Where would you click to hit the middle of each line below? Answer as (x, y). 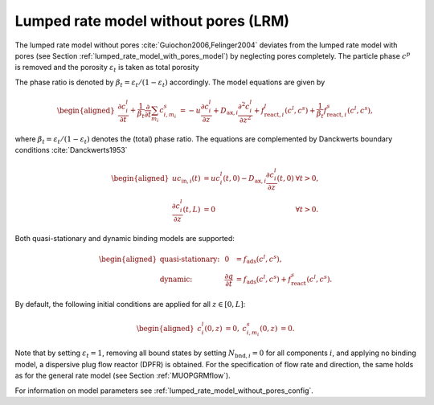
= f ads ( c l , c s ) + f (264, 280)
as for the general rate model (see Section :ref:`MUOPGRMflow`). (123, 376)
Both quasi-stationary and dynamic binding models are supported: (125, 238)
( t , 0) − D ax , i (245, 179)
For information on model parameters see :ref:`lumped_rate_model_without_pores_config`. (164, 391)
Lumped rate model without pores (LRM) (152, 21)
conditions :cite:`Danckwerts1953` (71, 150)
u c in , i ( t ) (186, 179)
